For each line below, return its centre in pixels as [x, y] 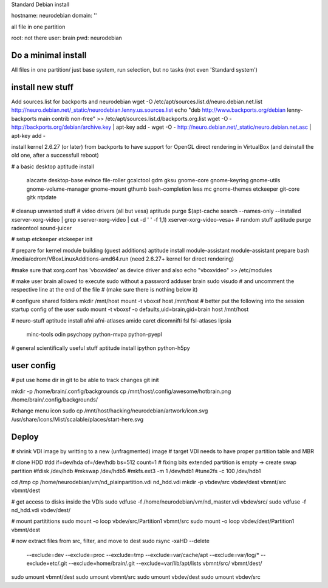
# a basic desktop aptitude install [53, 166]
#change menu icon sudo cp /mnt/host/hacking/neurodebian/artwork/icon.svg [110, 411]
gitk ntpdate [42, 197]
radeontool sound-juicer [42, 228]
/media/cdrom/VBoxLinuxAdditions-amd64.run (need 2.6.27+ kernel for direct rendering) [123, 259]
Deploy [25, 436]
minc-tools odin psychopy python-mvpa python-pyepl [94, 334]
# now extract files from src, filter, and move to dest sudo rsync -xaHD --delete [110, 541]
